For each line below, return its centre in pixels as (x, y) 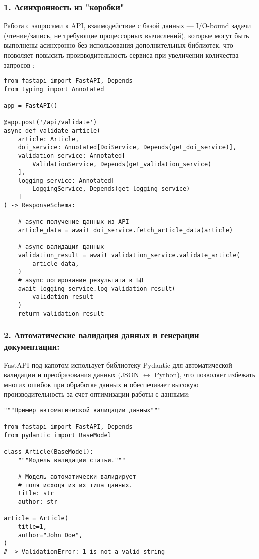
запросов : (19, 65)
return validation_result (61, 313)
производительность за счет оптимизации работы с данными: (97, 394)
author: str (38, 501)
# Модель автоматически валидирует (77, 476)
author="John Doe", (50, 535)
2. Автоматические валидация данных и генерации (102, 335)
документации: (32, 346)
